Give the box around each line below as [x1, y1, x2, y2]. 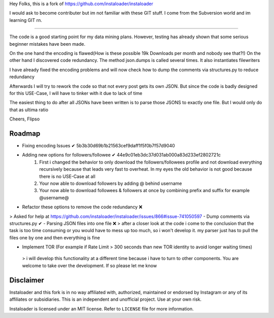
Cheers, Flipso [9, 116, 40, 122]
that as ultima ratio [9, 107, 48, 113]
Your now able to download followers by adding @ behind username [39, 180, 182, 186]
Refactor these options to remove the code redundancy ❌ [22, 204, 143, 210]
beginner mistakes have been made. [9, 41, 86, 47]
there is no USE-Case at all [39, 173, 96, 179]
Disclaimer [9, 276, 44, 284]
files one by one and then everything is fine [9, 234, 100, 241]
